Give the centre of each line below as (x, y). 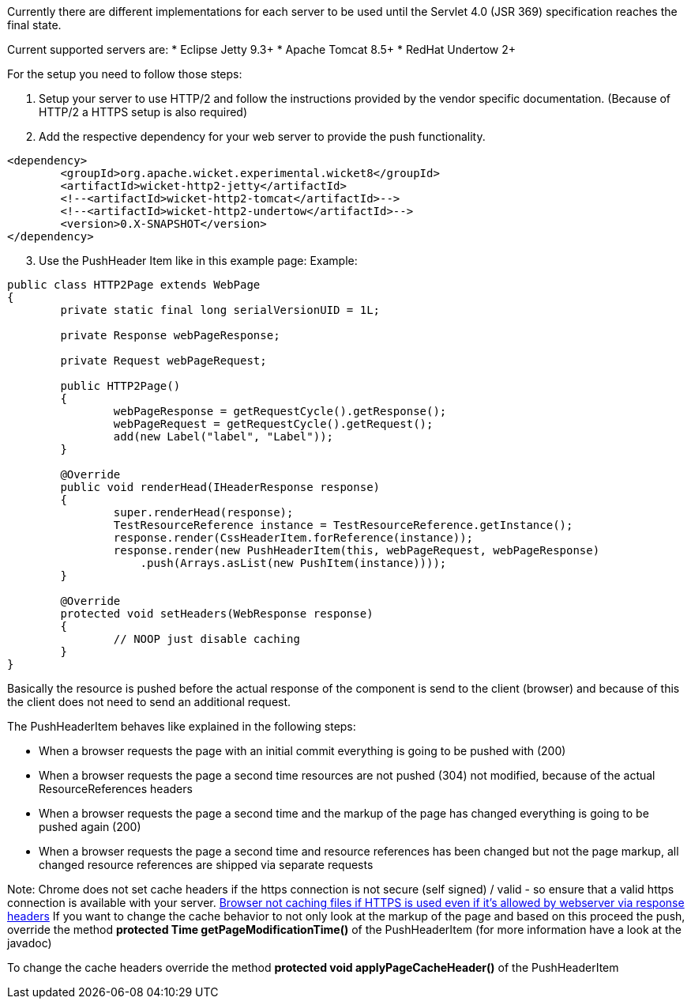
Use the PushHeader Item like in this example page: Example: (198, 261)
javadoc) (30, 943)
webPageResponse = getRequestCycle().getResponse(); (280, 411)
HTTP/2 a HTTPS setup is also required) (143, 112)
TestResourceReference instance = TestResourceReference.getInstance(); (343, 525)
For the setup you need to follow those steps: (125, 74)
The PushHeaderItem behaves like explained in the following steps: (182, 726)
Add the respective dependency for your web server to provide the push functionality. (262, 136)
